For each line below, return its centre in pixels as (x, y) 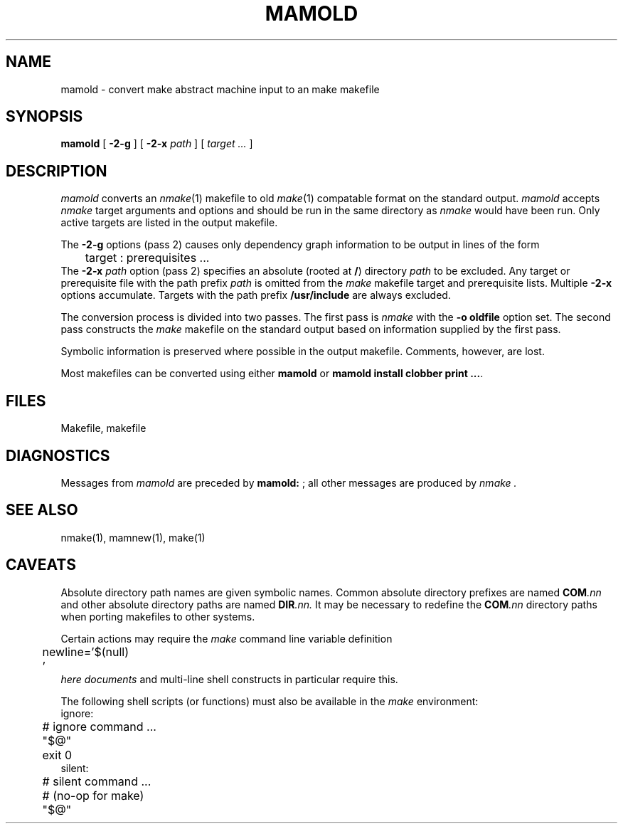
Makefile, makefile (103, 428)
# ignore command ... (99, 726)
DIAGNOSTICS (58, 455)
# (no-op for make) (93, 795)
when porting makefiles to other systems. (158, 616)
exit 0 (57, 755)
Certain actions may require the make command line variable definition (227, 638)
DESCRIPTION (57, 171)
